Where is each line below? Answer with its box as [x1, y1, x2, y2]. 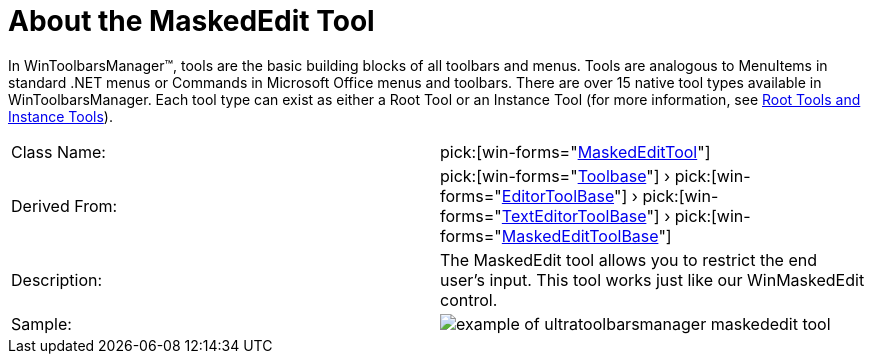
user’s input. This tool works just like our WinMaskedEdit [440, 269, 865, 290]
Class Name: [11, 141, 106, 162]
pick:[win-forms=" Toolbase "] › [440, 165, 671, 186]
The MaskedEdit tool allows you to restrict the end [440, 249, 817, 270]
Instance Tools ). [8, 107, 113, 125]
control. [440, 289, 498, 310]
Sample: [11, 313, 72, 334]
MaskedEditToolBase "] [501, 225, 672, 246]
